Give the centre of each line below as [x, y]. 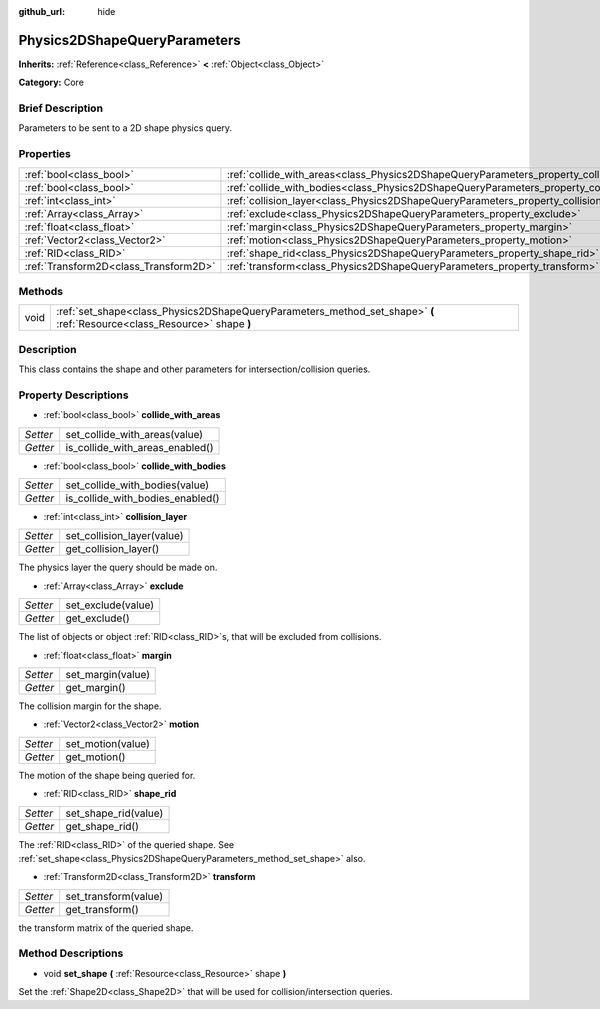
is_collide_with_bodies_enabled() [142, 498]
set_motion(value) [107, 743]
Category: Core [51, 82]
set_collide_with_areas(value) [134, 434]
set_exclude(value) [110, 605]
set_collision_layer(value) [124, 536]
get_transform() [102, 909]
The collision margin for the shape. [90, 706]
